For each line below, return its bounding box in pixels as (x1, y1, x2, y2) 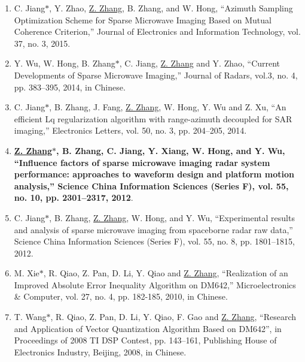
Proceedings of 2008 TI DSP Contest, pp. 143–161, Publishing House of (14, 334, 277, 346)
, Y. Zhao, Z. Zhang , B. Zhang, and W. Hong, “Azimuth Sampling (49, 2, 293, 14)
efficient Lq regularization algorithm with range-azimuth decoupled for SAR (14, 112, 292, 125)
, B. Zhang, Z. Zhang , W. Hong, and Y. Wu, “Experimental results (49, 211, 295, 224)
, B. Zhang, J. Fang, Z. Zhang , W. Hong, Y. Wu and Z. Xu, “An (49, 101, 286, 113)
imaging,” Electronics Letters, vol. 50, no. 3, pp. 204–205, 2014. (14, 124, 247, 137)
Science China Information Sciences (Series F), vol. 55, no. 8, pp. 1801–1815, (14, 235, 295, 248)
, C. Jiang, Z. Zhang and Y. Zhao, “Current (119, 57, 280, 70)
